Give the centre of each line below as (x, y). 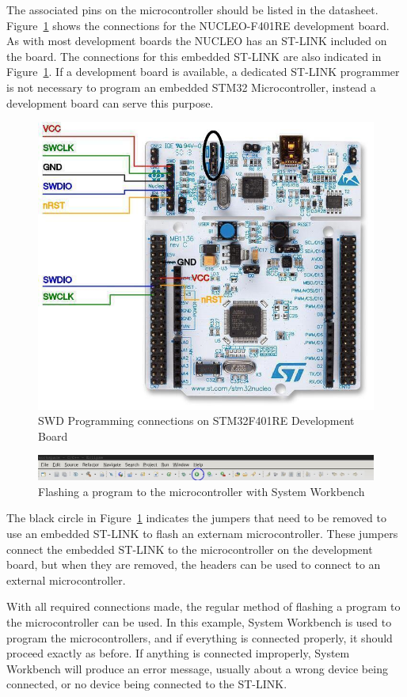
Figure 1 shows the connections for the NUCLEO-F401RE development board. (198, 25)
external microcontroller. (66, 580)
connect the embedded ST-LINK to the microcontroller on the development (190, 549)
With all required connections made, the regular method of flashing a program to (203, 606)
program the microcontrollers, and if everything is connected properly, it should (200, 637)
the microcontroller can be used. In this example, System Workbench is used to (199, 621)
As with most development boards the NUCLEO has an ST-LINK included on (197, 41)
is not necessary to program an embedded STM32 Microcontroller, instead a (191, 87)
